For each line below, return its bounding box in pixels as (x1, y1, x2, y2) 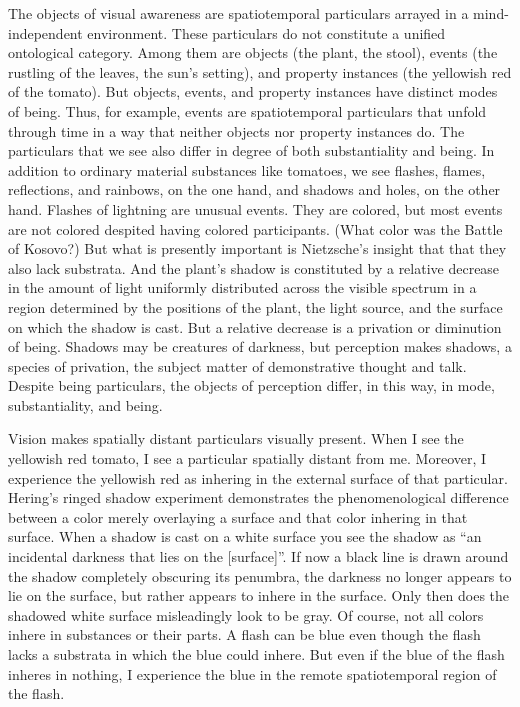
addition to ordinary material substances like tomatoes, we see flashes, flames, (8, 159, 486, 180)
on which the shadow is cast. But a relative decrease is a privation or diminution (8, 316, 502, 337)
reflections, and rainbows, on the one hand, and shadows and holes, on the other (8, 179, 501, 200)
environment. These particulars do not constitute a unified (87, 22, 446, 43)
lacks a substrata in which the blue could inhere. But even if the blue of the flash (8, 644, 505, 664)
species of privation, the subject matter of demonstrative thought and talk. (8, 355, 467, 376)
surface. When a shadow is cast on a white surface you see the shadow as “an (8, 526, 482, 547)
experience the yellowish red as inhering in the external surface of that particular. (8, 467, 508, 488)
